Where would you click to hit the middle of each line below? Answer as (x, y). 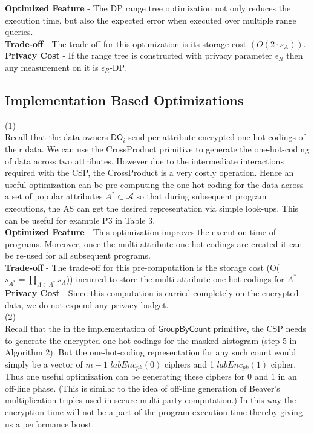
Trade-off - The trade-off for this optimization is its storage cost (126, 43)
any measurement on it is (52, 67)
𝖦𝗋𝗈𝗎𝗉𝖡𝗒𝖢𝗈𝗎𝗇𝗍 (184, 330)
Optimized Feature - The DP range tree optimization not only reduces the (148, 8)
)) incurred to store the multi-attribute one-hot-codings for (175, 279)
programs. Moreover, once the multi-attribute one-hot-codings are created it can (154, 243)
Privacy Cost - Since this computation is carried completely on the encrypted (152, 293)
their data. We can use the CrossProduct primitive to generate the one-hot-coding (157, 148)
